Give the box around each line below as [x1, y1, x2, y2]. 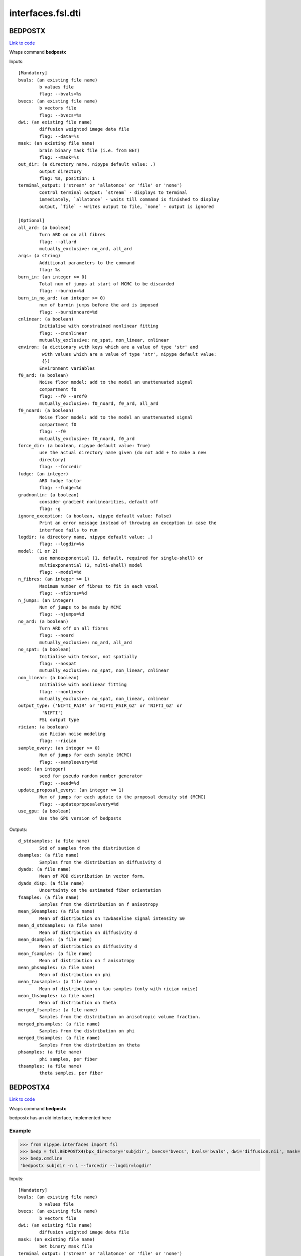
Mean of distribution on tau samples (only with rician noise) [39, 986, 198, 992]
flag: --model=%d [39, 569, 82, 575]
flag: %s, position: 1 [39, 176, 95, 181]
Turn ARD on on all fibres [39, 232, 106, 238]
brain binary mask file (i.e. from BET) [39, 147, 140, 153]
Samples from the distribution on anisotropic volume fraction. [39, 1014, 201, 1020]
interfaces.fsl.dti [9, 8, 81, 19]
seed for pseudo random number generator [39, 773, 143, 779]
